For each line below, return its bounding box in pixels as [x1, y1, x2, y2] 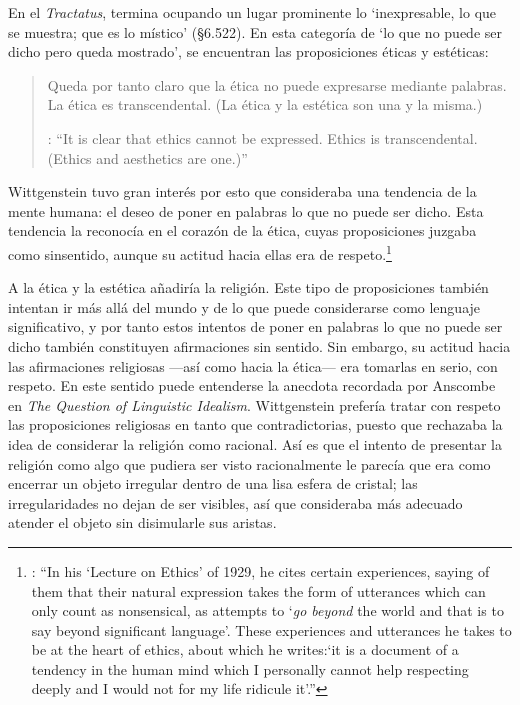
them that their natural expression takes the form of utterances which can [31, 580, 486, 601]
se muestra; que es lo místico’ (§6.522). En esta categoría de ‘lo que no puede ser [8, 21, 502, 42]
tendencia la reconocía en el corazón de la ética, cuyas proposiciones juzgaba [8, 220, 477, 241]
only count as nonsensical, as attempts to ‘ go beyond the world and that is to [31, 600, 504, 621]
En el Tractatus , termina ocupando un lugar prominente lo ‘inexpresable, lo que [8, 2, 497, 22]
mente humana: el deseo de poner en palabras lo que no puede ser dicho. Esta [8, 200, 484, 221]
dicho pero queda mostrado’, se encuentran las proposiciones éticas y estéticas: [8, 41, 489, 62]
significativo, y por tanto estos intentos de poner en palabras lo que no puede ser [8, 316, 503, 337]
